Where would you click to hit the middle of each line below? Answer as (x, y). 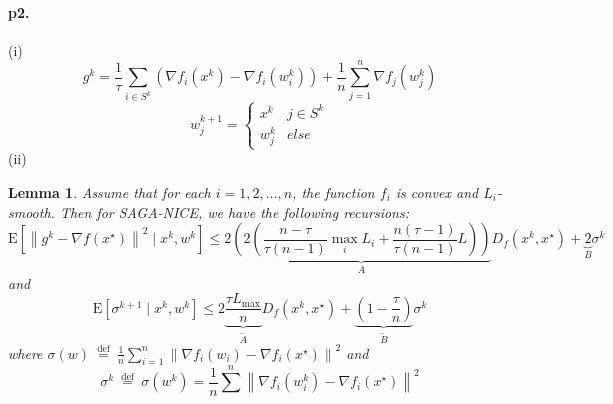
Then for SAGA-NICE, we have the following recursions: (234, 211)
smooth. (31, 211)
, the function (333, 191)
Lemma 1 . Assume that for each (109, 191)
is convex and (437, 191)
